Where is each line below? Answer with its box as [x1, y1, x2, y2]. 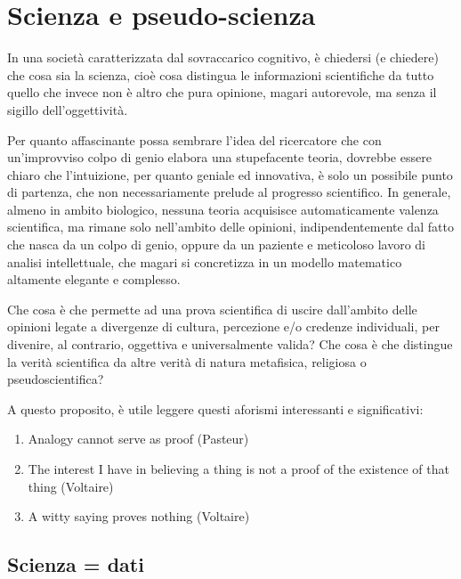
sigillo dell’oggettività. [7, 100, 128, 118]
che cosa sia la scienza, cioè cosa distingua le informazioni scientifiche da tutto [7, 65, 434, 84]
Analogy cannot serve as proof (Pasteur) [28, 429, 249, 448]
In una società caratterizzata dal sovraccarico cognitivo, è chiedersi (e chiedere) [7, 48, 439, 67]
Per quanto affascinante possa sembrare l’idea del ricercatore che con [7, 130, 382, 149]
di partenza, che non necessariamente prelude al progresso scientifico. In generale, [7, 183, 451, 201]
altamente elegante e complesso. [7, 270, 181, 289]
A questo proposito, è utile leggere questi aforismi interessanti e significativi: [7, 399, 424, 418]
